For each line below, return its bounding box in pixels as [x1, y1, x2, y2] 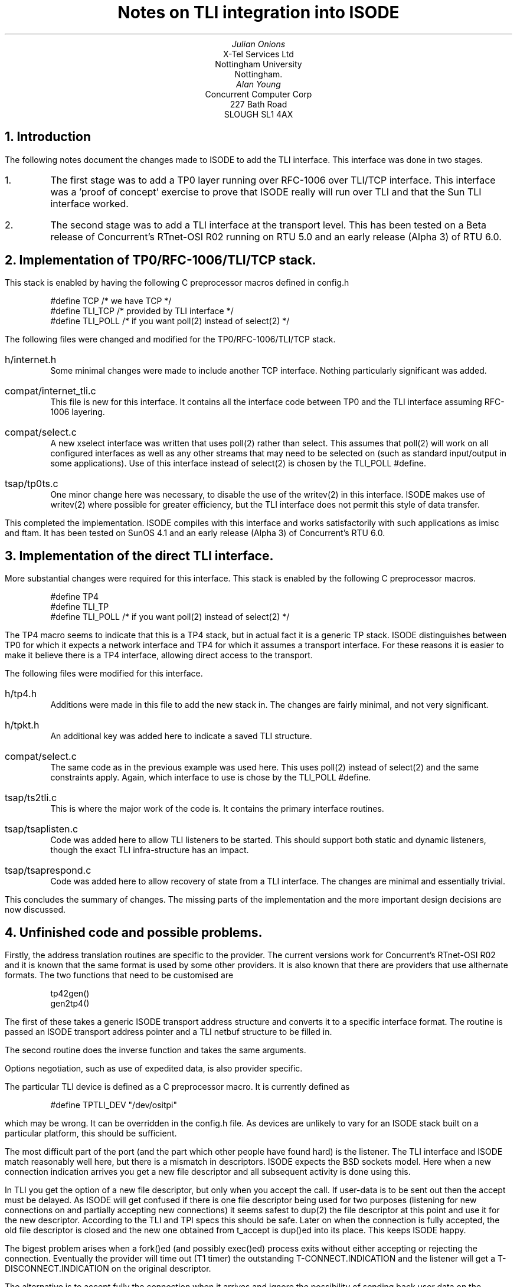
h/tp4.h [5, 688, 37, 700]
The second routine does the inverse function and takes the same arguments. [5, 1045, 306, 1056]
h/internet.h [5, 354, 57, 366]
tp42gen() [50, 988, 90, 999]
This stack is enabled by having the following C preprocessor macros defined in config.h [5, 277, 349, 288]
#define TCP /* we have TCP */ [50, 296, 172, 306]
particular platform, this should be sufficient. [5, 1128, 177, 1139]
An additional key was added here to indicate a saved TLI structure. [50, 731, 312, 742]
